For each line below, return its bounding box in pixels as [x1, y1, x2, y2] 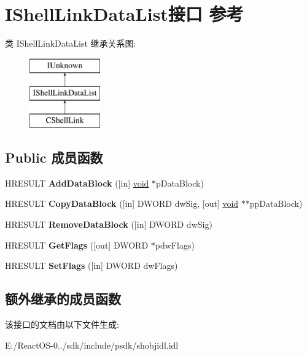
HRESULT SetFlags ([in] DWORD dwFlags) [5, 259, 178, 272]
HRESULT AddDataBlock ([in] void [5, 176, 149, 189]
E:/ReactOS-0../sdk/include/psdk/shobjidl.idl [5, 338, 179, 351]
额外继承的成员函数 [5, 289, 121, 308]
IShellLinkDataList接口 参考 [5, 1, 244, 26]
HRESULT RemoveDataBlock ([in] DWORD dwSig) [5, 218, 212, 231]
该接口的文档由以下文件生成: [5, 318, 119, 331]
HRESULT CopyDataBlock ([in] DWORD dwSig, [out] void [5, 197, 239, 210]
